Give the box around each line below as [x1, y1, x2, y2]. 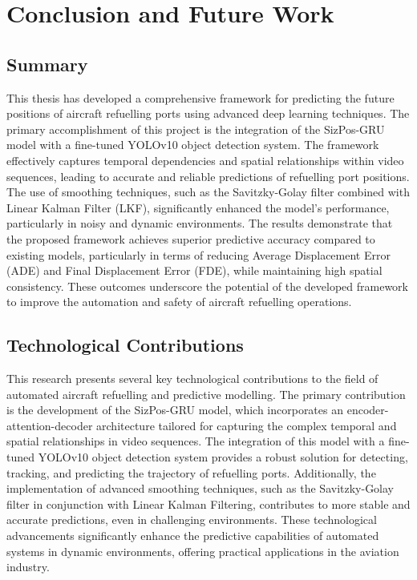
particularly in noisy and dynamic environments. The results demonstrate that [6, 215, 393, 232]
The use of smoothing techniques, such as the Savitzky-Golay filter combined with [6, 183, 410, 200]
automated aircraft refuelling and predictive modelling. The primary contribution [6, 385, 406, 402]
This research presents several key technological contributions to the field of [6, 370, 379, 387]
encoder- [346, 401, 389, 418]
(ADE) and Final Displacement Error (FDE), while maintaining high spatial [6, 262, 383, 279]
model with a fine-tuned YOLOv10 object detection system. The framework [6, 136, 379, 153]
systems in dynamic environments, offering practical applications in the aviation [6, 542, 399, 559]
